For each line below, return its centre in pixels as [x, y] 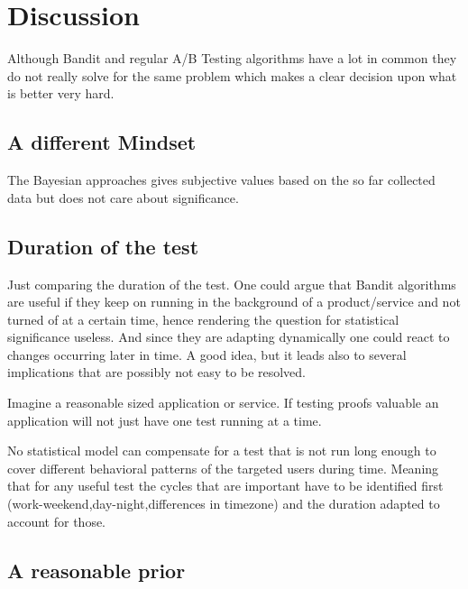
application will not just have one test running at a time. [165, 420]
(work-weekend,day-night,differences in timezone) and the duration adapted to [224, 504]
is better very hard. [61, 93]
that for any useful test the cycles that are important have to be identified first [225, 486]
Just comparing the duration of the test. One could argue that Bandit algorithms [232, 284]
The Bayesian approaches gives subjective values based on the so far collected [221, 180]
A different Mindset [102, 142]
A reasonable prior [96, 570]
